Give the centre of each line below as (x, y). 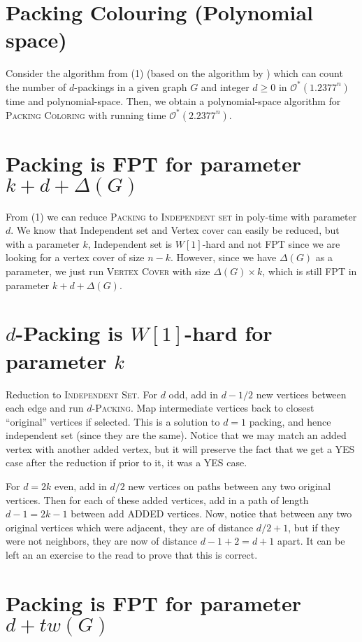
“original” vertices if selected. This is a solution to (113, 421)
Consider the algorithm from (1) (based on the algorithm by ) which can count (174, 73)
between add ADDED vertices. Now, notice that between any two (211, 514)
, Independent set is (130, 243)
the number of (36, 86)
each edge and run (45, 408)
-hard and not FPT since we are (271, 243)
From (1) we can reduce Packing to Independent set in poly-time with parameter (181, 216)
